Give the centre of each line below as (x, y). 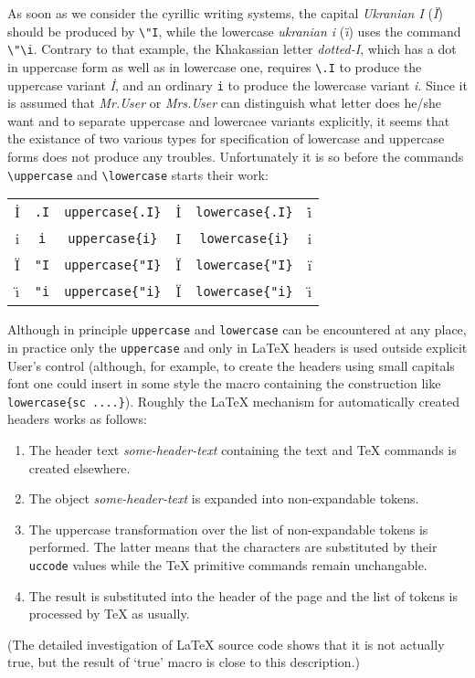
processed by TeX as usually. (109, 614)
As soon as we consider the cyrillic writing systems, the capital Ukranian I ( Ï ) (225, 13)
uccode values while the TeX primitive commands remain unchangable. (228, 564)
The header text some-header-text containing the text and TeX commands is (243, 450)
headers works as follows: (77, 419)
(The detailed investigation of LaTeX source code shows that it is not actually (226, 644)
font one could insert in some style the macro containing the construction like (224, 383)
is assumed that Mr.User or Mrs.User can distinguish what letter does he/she (224, 103)
